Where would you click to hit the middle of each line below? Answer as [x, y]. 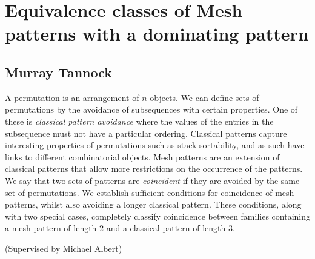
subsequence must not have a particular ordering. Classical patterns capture [146, 133]
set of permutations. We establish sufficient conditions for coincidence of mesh [150, 192]
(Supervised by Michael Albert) [64, 248]
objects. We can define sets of [204, 97]
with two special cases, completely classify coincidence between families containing [157, 216]
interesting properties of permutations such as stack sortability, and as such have [155, 145]
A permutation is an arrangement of [72, 97]
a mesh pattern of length [51, 228]
